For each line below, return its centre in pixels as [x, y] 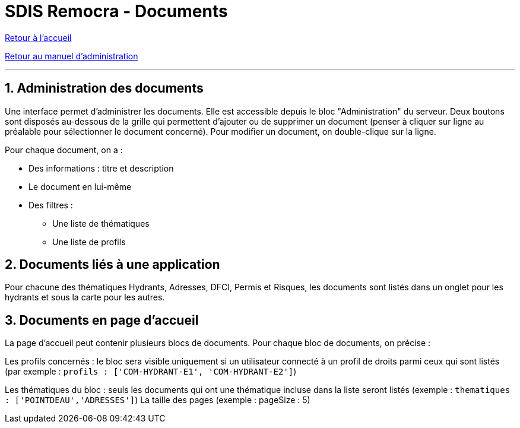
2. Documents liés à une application [112, 265]
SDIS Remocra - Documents [116, 11]
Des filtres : [51, 205]
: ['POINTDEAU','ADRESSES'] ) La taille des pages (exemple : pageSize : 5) [158, 400]
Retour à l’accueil [38, 37]
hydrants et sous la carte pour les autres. [85, 297]
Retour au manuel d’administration [72, 56]
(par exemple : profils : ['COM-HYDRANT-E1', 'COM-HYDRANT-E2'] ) [151, 372]
